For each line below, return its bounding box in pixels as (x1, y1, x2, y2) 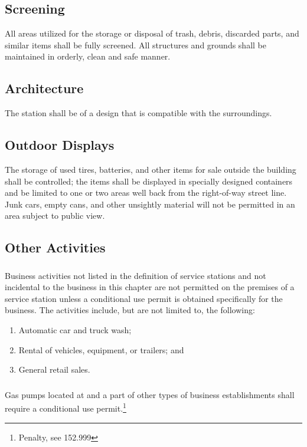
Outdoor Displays (5, 136, 115, 154)
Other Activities (5, 238, 106, 257)
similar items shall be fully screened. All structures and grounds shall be (5, 38, 266, 51)
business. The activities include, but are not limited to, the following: (5, 304, 255, 316)
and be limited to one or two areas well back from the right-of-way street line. (5, 186, 287, 199)
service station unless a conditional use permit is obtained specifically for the (5, 292, 283, 304)
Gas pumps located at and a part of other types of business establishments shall (5, 388, 295, 400)
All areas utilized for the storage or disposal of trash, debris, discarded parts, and (5, 27, 299, 40)
